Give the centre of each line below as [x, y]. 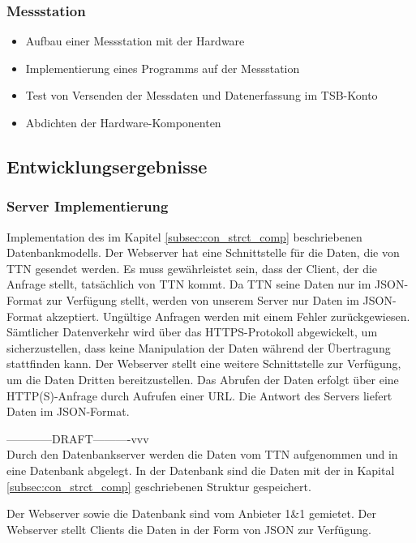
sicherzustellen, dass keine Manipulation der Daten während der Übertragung [199, 347]
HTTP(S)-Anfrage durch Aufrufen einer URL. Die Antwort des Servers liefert [199, 395]
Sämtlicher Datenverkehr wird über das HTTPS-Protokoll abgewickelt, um [192, 332]
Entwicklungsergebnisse [107, 166]
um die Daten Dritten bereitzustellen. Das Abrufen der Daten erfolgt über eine [203, 379]
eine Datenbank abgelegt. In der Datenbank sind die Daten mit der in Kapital [201, 470]
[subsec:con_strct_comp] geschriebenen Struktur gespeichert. [159, 486]
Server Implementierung [88, 206]
